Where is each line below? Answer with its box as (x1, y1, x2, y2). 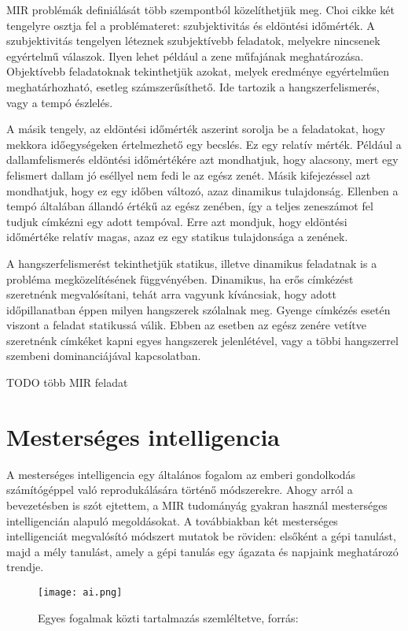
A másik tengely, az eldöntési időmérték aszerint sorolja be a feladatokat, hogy (6, 121, 385, 137)
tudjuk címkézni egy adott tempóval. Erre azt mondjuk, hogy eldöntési (6, 213, 347, 229)
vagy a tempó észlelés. (6, 94, 113, 110)
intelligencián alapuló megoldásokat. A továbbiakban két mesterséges (6, 512, 338, 529)
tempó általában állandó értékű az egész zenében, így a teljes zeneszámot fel (6, 198, 373, 214)
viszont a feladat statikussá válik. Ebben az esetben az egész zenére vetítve (6, 317, 366, 333)
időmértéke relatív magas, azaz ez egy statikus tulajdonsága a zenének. (6, 228, 348, 245)
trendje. (6, 559, 44, 575)
